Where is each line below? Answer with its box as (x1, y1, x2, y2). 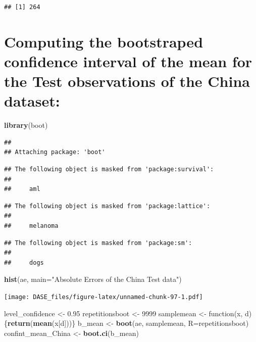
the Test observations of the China (4, 71, 250, 91)
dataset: (4, 90, 60, 111)
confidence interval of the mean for (4, 51, 252, 71)
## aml (4, 185, 40, 193)
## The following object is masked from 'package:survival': (4, 166, 214, 173)
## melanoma (4, 222, 59, 230)
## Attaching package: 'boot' (4, 149, 106, 156)
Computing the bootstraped (4, 31, 203, 52)
